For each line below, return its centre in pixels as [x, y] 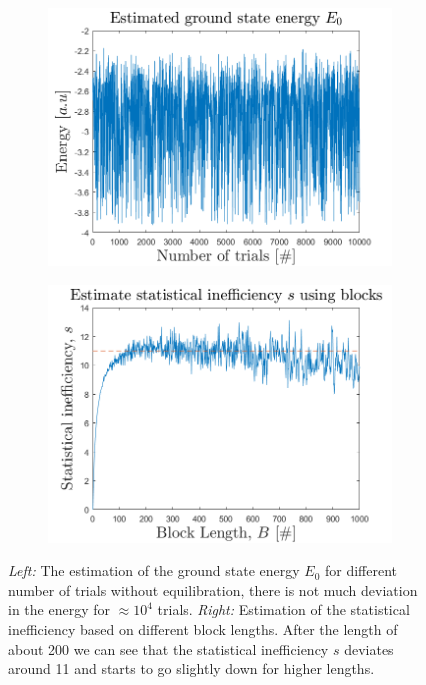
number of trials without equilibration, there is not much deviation [213, 589]
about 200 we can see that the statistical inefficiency [168, 648]
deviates [369, 648]
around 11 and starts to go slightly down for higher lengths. [191, 668]
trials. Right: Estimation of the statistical [283, 609]
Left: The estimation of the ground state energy [154, 570]
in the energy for [59, 609]
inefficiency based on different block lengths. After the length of [203, 628]
